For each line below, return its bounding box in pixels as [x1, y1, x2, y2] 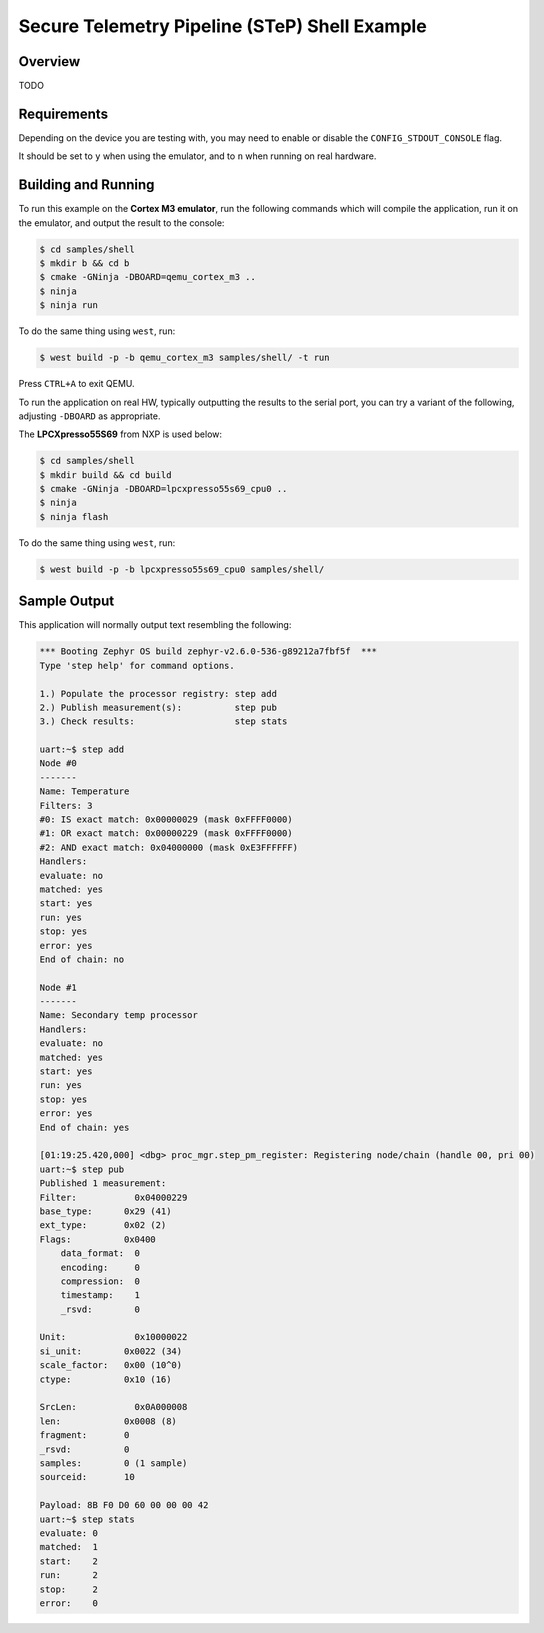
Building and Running [18, 176, 155, 194]
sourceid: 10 [39, 1471, 135, 1483]
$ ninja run [39, 300, 99, 311]
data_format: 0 [60, 1248, 140, 1259]
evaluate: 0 [39, 1527, 99, 1539]
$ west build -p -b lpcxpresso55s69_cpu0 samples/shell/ [39, 563, 325, 575]
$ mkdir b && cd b [39, 258, 130, 269]
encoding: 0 [60, 1261, 140, 1273]
